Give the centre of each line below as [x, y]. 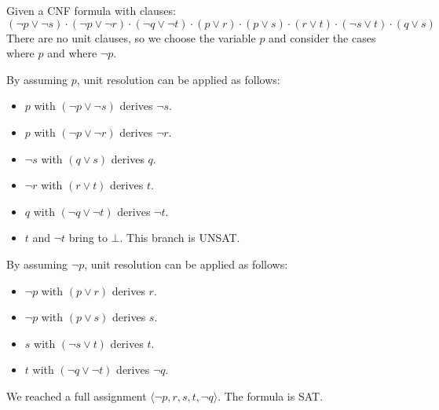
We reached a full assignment [77, 395]
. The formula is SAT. [271, 395]
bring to [88, 238]
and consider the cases [322, 37]
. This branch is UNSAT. [180, 238]
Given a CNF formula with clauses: [91, 10]
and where [72, 53]
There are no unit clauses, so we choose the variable [131, 37]
